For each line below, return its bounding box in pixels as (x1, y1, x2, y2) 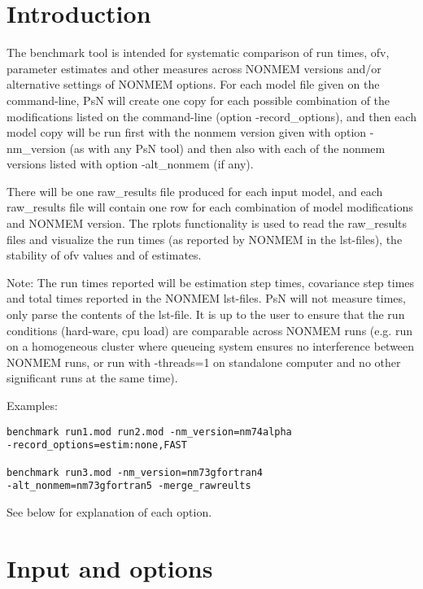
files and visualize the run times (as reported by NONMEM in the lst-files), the (7, 230, 403, 247)
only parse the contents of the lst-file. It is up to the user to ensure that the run (7, 306, 405, 323)
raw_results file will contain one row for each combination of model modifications (7, 199, 413, 216)
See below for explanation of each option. (7, 503, 212, 520)
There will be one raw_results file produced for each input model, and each (7, 182, 383, 199)
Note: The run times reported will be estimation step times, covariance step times (7, 273, 415, 290)
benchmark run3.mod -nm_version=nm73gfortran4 (7, 466, 263, 478)
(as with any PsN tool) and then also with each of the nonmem (69, 139, 386, 156)
